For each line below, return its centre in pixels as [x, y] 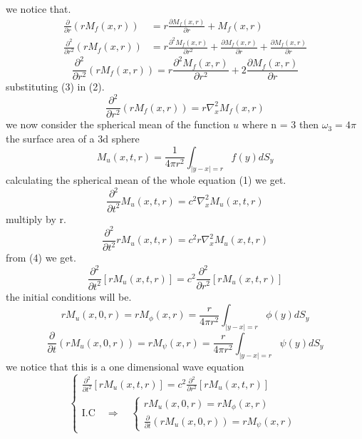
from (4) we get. [41, 258]
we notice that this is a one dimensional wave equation [125, 366]
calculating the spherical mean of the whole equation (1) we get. [146, 180]
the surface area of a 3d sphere [73, 138]
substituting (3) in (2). [55, 87]
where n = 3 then [280, 124]
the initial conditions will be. [69, 296]
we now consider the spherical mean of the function [118, 124]
